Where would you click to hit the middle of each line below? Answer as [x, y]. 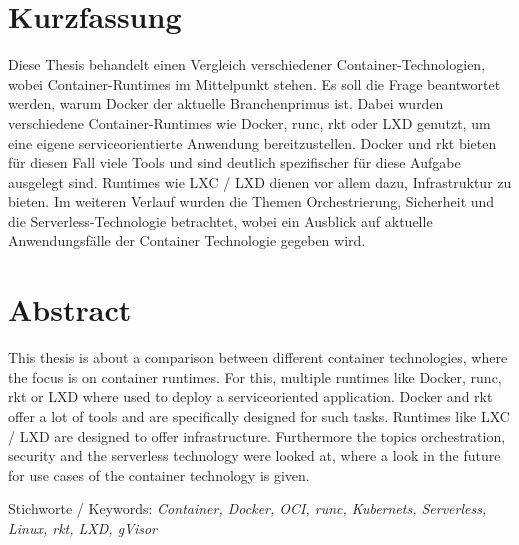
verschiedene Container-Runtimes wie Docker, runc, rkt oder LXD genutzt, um [249, 122]
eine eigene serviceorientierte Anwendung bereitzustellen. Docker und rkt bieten [252, 142]
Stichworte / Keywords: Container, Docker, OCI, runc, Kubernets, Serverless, [247, 508]
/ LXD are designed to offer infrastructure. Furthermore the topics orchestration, [257, 435]
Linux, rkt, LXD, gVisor [83, 527]
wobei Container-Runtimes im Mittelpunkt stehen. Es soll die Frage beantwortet [254, 83]
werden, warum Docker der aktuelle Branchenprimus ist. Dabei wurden [226, 103]
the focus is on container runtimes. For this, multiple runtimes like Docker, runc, [255, 376]
